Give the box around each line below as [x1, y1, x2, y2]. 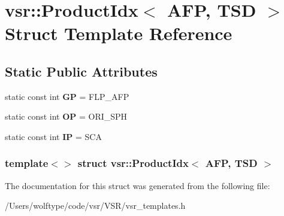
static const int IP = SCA [5, 130, 102, 142]
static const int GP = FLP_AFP [5, 90, 129, 102]
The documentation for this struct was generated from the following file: [5, 179, 270, 191]
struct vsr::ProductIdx [77, 156, 189, 171]
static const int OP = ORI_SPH [5, 110, 128, 123]
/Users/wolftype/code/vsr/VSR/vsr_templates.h [5, 199, 186, 212]
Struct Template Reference [5, 21, 232, 45]
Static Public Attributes [5, 62, 158, 80]
